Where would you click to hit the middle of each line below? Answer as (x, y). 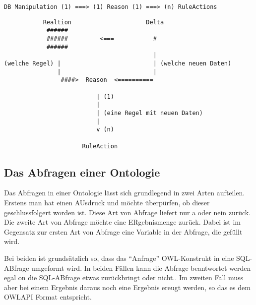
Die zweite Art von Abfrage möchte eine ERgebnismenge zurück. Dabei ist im (122, 222)
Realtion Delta (103, 22)
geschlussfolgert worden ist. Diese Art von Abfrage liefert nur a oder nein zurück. (128, 212)
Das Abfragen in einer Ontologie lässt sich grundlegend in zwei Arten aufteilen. (125, 193)
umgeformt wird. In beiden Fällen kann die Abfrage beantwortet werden (141, 268)
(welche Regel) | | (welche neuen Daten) (118, 63)
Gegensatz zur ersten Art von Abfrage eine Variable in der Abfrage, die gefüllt (123, 231)
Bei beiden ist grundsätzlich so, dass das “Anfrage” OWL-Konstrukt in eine (119, 258)
